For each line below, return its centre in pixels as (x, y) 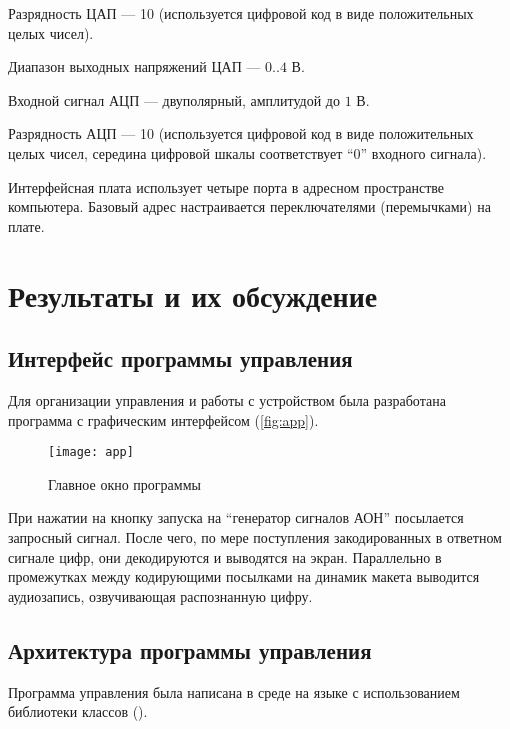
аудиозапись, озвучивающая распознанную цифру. (160, 595)
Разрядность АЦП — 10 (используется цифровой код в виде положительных (241, 133)
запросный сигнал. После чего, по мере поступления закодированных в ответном (255, 536)
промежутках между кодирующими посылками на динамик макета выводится (244, 576)
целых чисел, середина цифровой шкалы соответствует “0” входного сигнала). (247, 152)
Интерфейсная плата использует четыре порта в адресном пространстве (226, 186)
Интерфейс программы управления (180, 358)
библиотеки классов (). (78, 711)
